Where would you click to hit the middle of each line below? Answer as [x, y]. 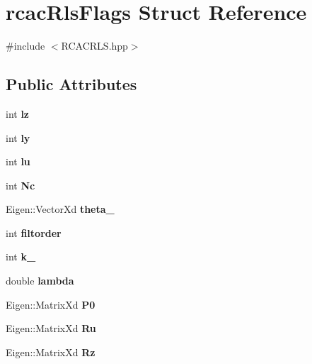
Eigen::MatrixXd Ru [51, 328]
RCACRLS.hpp [94, 46]
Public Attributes [71, 84]
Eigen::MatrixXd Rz [51, 352]
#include [25, 46]
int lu [18, 161]
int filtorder [34, 232]
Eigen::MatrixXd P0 [51, 304]
